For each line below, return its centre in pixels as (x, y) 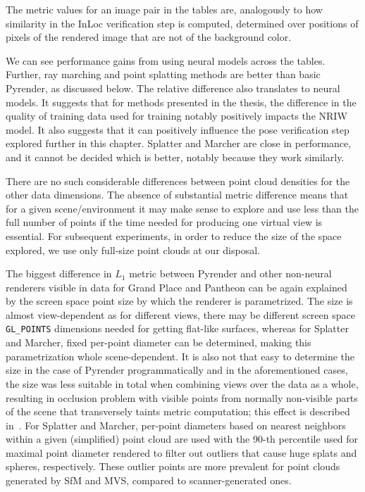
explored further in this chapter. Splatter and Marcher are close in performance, (179, 143)
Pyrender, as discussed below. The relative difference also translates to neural (173, 88)
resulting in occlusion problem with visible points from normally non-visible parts (182, 397)
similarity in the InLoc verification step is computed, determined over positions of (182, 23)
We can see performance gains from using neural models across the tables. (166, 60)
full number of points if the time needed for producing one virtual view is (164, 222)
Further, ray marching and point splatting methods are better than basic (163, 74)
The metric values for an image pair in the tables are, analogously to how (164, 9)
